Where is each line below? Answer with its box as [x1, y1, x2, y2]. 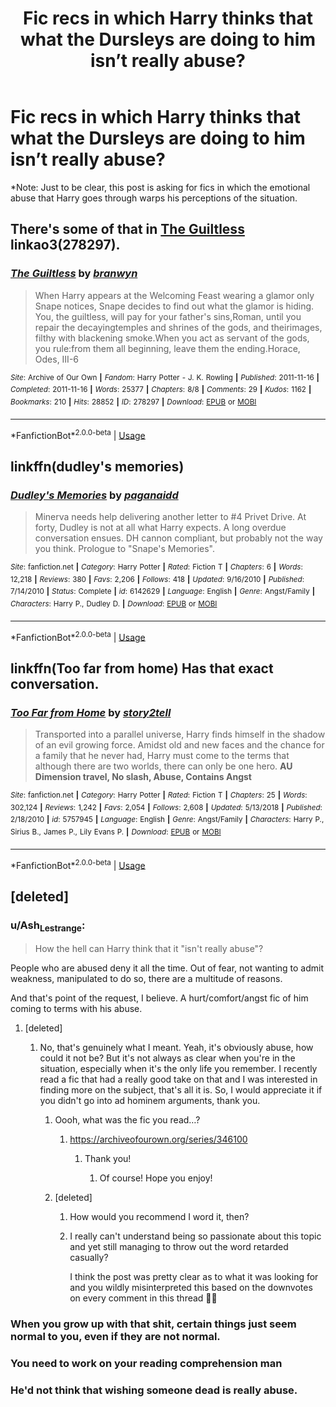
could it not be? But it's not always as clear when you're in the [39, 1052, 296, 1064]
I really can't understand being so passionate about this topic [69, 1230, 322, 1242]
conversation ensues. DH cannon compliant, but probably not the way [34, 532, 323, 544]
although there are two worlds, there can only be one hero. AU [34, 760, 293, 772]
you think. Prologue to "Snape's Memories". [34, 542, 215, 554]
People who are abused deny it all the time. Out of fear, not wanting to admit [10, 962, 325, 974]
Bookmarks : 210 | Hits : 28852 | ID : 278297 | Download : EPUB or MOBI [10, 397, 257, 407]
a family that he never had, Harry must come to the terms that [34, 749, 290, 761]
